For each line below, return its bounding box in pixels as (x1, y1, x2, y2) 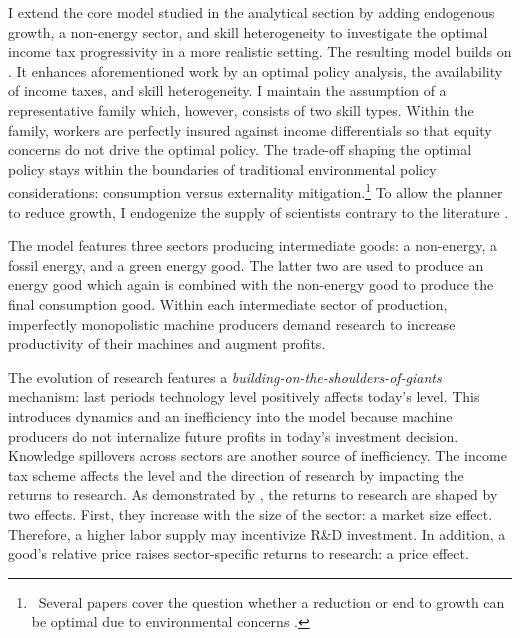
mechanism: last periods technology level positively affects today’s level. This (8, 386, 480, 407)
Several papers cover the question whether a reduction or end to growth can (38, 591, 505, 612)
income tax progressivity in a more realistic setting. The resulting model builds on (8, 41, 512, 62)
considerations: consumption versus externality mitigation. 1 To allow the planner (8, 179, 503, 202)
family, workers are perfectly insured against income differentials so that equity (8, 119, 492, 140)
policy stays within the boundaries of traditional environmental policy (8, 158, 437, 179)
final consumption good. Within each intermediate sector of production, (8, 293, 448, 314)
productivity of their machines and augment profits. (8, 333, 326, 354)
